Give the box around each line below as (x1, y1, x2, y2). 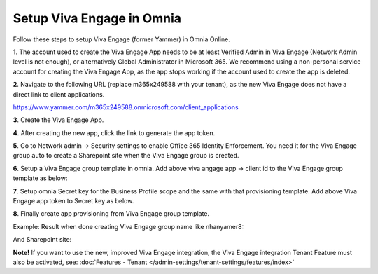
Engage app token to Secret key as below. (13, 197, 134, 205)
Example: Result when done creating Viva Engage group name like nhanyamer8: (13, 222, 244, 231)
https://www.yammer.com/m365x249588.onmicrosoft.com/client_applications (13, 102, 239, 111)
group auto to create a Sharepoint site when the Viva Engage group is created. (13, 151, 239, 160)
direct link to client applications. (13, 90, 105, 98)
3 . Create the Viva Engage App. (13, 116, 104, 124)
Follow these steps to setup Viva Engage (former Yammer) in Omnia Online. (13, 35, 231, 43)
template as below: (13, 174, 68, 182)
